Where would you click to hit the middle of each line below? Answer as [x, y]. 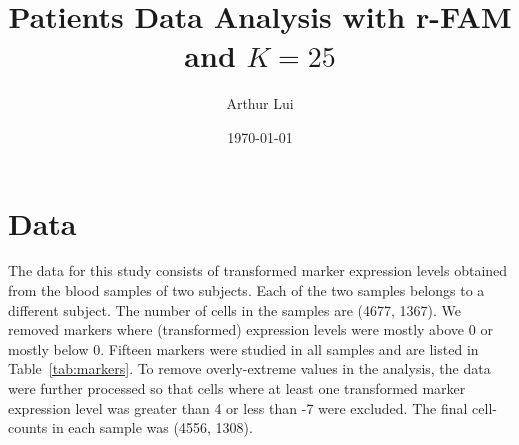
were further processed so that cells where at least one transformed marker [237, 388]
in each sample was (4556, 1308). [152, 427]
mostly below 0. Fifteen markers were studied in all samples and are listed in [243, 348]
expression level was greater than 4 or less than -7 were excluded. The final [238, 407]
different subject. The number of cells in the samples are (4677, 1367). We [235, 309]
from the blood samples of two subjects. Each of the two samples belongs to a [246, 290]
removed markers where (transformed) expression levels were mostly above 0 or [250, 329]
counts [28, 427]
